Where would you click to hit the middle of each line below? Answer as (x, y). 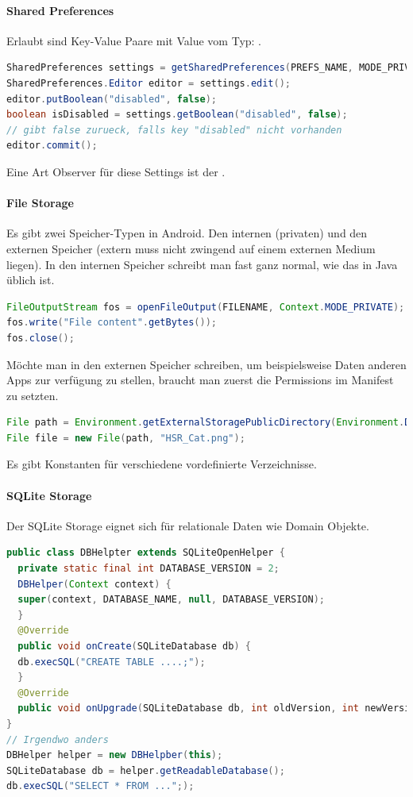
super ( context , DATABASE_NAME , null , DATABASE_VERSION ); (172, 600)
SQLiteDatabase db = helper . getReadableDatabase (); (146, 770)
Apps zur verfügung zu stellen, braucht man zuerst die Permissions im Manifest (200, 380)
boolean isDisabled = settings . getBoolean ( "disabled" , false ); (177, 115)
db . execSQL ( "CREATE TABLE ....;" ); (112, 662)
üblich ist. (31, 280)
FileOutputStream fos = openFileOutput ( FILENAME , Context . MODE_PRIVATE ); (206, 307)
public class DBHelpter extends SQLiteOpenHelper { (146, 553)
